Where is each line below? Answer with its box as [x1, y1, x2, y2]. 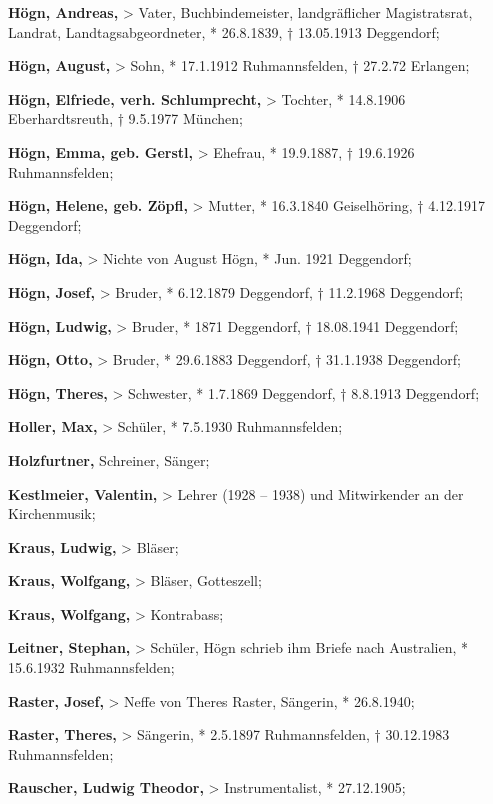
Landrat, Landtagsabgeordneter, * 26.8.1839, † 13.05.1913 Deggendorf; [8, 21, 440, 42]
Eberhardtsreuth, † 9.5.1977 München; [8, 108, 243, 129]
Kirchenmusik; [8, 503, 96, 524]
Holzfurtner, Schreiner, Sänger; [8, 449, 210, 470]
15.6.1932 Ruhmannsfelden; [8, 657, 175, 678]
